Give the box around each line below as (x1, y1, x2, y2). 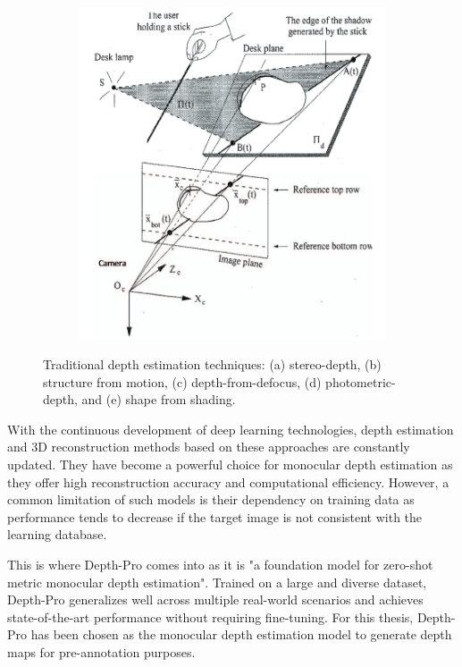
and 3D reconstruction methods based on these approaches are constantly (7, 437, 410, 456)
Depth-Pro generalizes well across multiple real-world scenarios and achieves (7, 590, 424, 609)
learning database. (7, 525, 107, 544)
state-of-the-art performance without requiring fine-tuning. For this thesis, (7, 607, 414, 626)
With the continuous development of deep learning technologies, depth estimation (7, 419, 454, 438)
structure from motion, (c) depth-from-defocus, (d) (43, 372, 322, 391)
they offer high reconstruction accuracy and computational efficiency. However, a (7, 472, 449, 491)
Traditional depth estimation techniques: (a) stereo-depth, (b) (43, 355, 382, 374)
